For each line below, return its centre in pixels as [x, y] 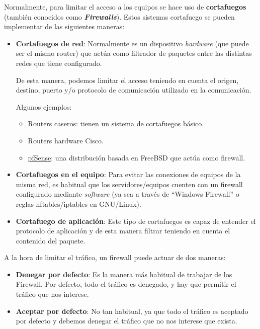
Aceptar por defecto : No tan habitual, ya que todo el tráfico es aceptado [132, 311]
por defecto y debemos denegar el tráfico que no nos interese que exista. [126, 321]
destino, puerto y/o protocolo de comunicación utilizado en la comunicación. [134, 90]
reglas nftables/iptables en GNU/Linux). [78, 203]
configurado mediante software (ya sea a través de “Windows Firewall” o [127, 194]
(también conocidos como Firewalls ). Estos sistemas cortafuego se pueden [119, 16]
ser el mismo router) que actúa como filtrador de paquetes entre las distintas [134, 53]
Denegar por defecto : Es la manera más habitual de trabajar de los [124, 274]
